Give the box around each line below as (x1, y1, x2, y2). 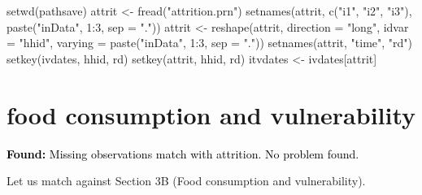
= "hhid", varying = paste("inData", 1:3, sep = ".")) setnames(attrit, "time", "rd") (7, 34, 413, 51)
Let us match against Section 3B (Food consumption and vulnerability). (7, 172, 366, 189)
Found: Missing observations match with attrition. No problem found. (7, 145, 359, 162)
